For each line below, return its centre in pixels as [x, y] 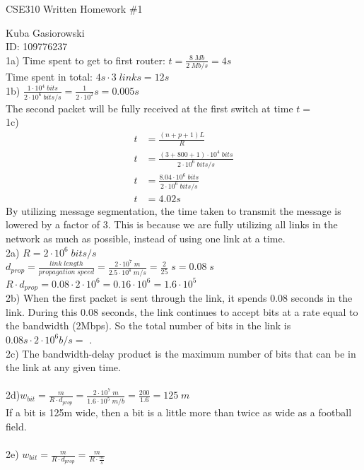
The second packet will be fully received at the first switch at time [149, 108]
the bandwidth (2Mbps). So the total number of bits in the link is [148, 325]
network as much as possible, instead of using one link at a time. [146, 239]
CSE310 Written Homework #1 [74, 8]
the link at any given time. [63, 367]
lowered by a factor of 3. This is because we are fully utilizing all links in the [172, 224]
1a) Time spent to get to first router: [86, 60]
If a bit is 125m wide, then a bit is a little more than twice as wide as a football [179, 412]
